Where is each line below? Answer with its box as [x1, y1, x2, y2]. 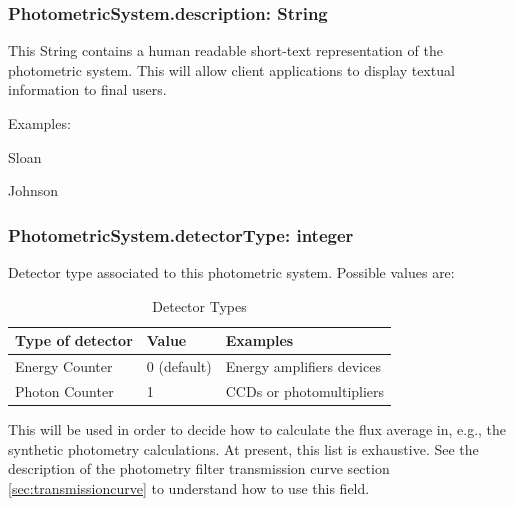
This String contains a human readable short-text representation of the [8, 40, 443, 61]
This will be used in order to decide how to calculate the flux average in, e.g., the [8, 418, 507, 439]
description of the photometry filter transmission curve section [8, 458, 390, 479]
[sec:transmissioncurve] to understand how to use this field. [8, 477, 370, 498]
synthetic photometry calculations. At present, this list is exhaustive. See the [8, 438, 479, 459]
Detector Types [152, 295, 247, 316]
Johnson [8, 180, 59, 201]
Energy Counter [15, 356, 113, 377]
